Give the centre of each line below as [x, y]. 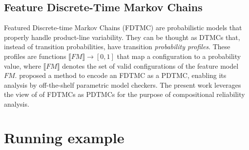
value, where [22, 66]
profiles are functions [35, 56]
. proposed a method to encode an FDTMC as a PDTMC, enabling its [121, 75]
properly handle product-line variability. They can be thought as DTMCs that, [122, 37]
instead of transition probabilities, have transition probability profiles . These [117, 47]
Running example [64, 137]
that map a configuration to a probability [179, 56]
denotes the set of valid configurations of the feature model [150, 66]
